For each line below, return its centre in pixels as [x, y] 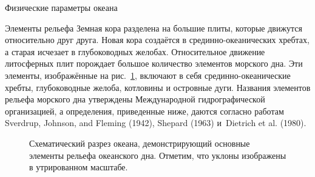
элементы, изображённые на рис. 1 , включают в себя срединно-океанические [148, 75]
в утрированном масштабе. [79, 167]
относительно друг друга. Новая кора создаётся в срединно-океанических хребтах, [157, 40]
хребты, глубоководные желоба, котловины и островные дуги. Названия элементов [158, 87]
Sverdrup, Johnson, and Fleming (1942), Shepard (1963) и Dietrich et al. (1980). [156, 123]
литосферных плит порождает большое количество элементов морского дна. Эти [154, 63]
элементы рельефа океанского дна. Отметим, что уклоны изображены [158, 155]
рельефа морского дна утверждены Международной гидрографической [135, 99]
